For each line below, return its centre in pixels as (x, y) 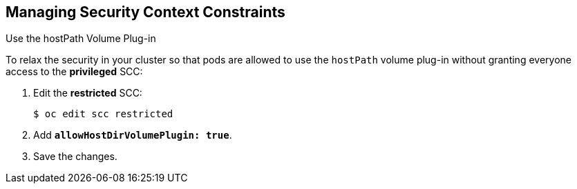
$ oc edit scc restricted (103, 114)
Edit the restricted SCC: (88, 93)
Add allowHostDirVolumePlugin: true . (133, 135)
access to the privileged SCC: (74, 72)
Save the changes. (75, 157)
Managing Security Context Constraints (145, 12)
